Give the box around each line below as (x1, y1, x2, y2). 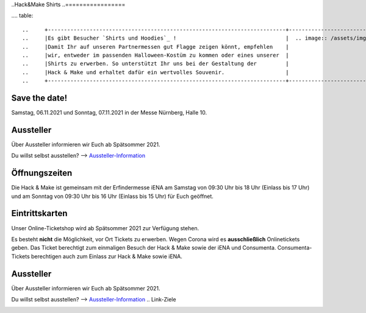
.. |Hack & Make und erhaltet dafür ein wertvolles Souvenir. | (22, 69, 289, 76)
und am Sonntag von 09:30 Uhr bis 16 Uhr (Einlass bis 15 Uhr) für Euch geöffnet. (11, 192, 213, 200)
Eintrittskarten (11, 208, 68, 219)
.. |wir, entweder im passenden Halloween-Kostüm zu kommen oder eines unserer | (22, 52, 289, 58)
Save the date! (11, 93, 68, 103)
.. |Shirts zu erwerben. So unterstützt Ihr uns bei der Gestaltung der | (22, 60, 289, 67)
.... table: (11, 12, 34, 19)
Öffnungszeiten (11, 168, 73, 178)
